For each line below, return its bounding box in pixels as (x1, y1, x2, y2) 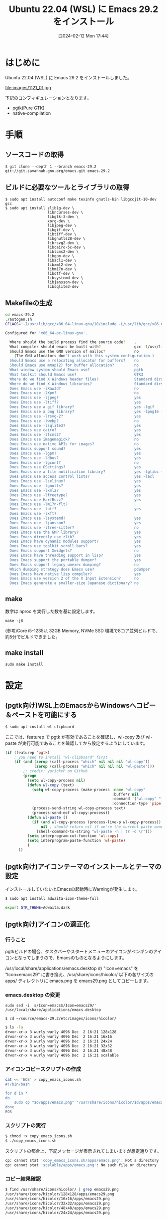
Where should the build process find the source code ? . (9, 339, 137, 345)
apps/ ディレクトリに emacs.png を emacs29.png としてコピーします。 (5, 978, 152, 984)
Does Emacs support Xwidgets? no (9, 548, 139, 553)
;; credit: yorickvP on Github (23, 769, 88, 774)
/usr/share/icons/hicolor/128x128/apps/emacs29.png (5, 1192, 114, 1197)
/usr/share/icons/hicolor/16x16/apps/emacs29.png (5, 1196, 110, 1201)
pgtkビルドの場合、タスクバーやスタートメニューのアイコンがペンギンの (5, 949, 154, 955)
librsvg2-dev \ (47, 240, 79, 245)
